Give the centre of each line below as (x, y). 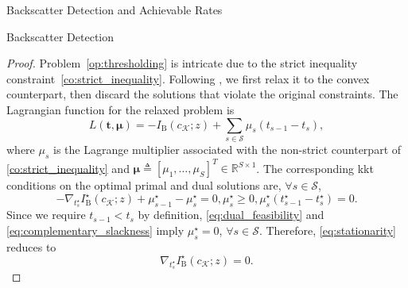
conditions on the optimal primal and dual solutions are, (144, 185)
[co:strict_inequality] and (68, 168)
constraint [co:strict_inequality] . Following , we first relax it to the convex (188, 78)
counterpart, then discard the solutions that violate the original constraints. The (202, 94)
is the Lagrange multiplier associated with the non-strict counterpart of (227, 149)
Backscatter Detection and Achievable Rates (115, 10)
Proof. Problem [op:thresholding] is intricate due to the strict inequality (182, 63)
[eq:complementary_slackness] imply (95, 230)
